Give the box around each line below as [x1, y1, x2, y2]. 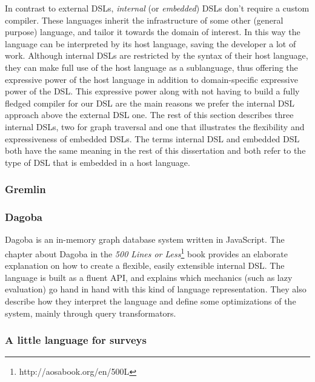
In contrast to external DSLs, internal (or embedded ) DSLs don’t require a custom [5, 2, 310, 14]
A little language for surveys [5, 332, 147, 347]
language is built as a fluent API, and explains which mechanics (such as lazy [5, 271, 293, 283]
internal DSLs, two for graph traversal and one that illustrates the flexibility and [5, 120, 305, 133]
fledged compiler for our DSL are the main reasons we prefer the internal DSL [5, 96, 295, 109]
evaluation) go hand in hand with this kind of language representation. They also [5, 283, 307, 295]
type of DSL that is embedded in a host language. [5, 156, 190, 168]
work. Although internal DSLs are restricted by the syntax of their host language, [5, 49, 308, 62]
